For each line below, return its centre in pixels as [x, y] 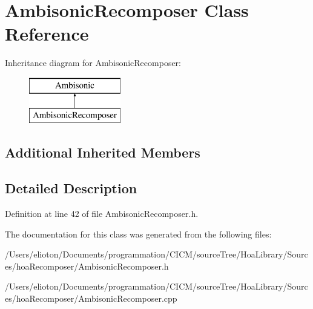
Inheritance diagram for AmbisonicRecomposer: [93, 63]
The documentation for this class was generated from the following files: [138, 234]
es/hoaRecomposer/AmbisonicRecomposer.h [87, 266]
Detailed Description [71, 188]
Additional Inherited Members [103, 152]
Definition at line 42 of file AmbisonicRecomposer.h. [102, 214]
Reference [47, 34]
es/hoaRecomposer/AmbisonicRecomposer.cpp [91, 298]
